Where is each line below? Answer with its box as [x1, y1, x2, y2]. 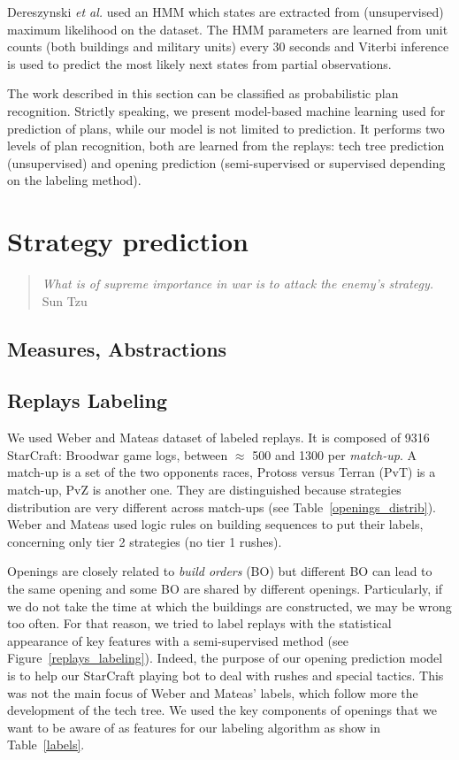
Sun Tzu [42, 291, 88, 310]
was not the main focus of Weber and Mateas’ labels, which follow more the [7, 683, 418, 702]
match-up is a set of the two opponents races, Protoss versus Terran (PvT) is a [7, 463, 436, 481]
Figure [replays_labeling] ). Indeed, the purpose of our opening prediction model [7, 649, 443, 667]
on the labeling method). [7, 171, 142, 189]
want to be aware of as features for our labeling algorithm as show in [7, 718, 381, 736]
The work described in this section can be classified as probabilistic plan [7, 84, 399, 103]
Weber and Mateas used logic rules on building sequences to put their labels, [7, 515, 424, 534]
